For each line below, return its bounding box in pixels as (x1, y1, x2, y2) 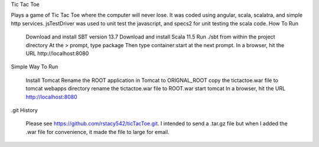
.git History (11, 106, 38, 113)
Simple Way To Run (11, 63, 58, 70)
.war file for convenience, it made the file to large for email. (25, 128, 170, 135)
